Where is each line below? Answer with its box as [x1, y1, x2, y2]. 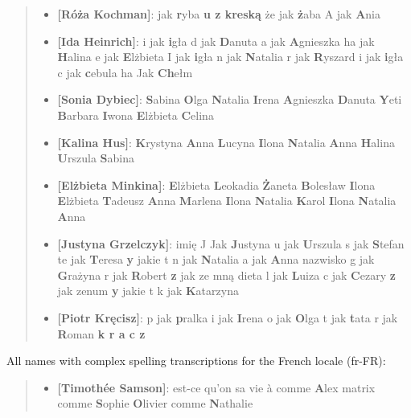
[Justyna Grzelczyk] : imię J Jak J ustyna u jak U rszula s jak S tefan [57, 235, 405, 252]
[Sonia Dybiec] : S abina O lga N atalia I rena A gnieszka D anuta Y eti [57, 91, 402, 108]
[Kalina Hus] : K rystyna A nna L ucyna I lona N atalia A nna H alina [57, 133, 395, 150]
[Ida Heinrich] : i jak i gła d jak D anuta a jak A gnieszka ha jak [57, 32, 375, 49]
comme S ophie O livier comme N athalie [57, 395, 253, 412]
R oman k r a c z [57, 325, 146, 342]
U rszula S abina [57, 150, 134, 166]
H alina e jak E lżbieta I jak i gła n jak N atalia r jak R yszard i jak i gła [57, 48, 404, 65]
